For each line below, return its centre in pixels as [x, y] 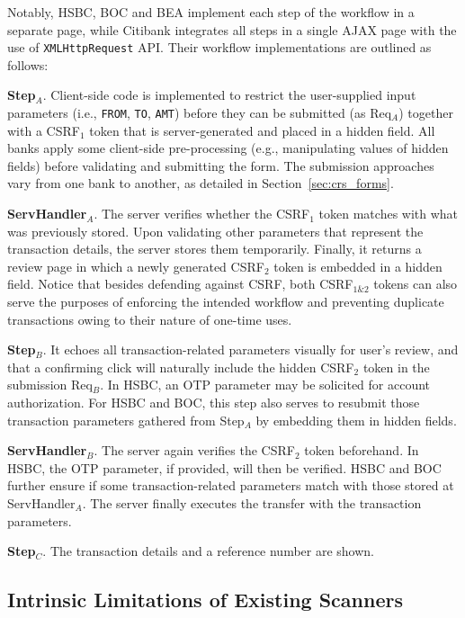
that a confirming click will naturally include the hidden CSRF [181, 367]
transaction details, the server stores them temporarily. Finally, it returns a [215, 249]
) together [426, 113]
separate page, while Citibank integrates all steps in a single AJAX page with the [232, 29]
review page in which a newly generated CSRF [136, 266]
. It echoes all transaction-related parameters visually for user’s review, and [250, 349]
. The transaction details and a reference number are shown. [209, 551]
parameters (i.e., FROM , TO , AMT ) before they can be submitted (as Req [200, 113]
